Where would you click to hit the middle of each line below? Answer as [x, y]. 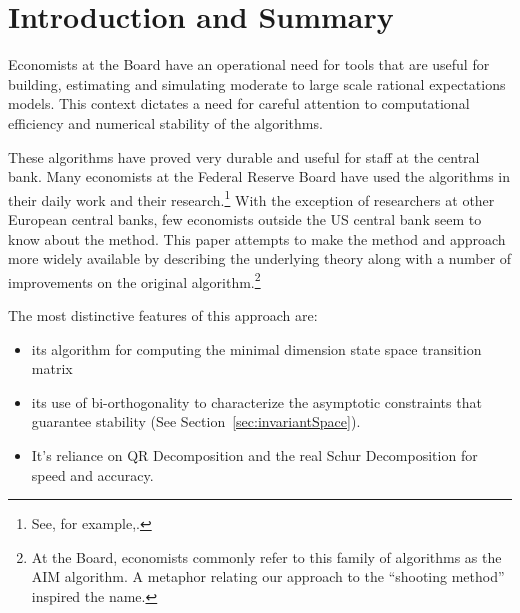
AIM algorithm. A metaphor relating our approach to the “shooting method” [268, 576]
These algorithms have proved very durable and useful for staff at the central [244, 156]
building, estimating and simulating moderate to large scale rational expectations [257, 83]
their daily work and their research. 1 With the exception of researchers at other [251, 198]
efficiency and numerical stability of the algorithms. [165, 122]
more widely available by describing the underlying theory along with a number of [260, 258]
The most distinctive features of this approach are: [163, 314]
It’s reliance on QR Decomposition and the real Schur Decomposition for [254, 454]
